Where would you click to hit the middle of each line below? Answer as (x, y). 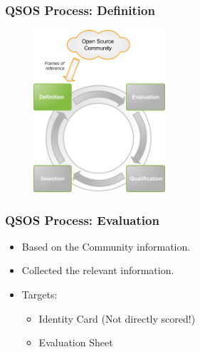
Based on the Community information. (106, 246)
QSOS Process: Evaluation (82, 220)
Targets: (40, 294)
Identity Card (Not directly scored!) (117, 318)
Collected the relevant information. (98, 270)
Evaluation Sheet (76, 342)
